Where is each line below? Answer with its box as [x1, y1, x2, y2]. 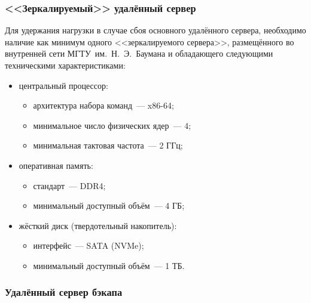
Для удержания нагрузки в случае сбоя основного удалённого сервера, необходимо [5, 24, 306, 36]
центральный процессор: [19, 79, 108, 91]
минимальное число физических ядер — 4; [33, 119, 191, 131]
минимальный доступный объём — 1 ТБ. [33, 259, 185, 271]
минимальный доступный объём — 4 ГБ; [33, 199, 185, 212]
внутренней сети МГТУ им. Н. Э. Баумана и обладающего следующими [5, 47, 273, 60]
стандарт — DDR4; [33, 179, 106, 191]
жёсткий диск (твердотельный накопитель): [19, 219, 177, 231]
